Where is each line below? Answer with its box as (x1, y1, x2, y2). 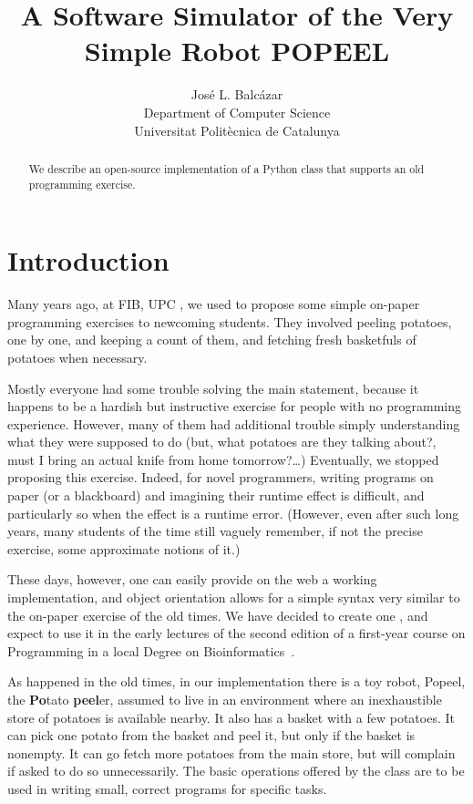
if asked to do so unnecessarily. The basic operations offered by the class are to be (7, 761, 465, 780)
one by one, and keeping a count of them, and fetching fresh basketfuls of (7, 330, 416, 349)
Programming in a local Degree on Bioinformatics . (7, 641, 295, 660)
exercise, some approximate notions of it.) (7, 539, 241, 558)
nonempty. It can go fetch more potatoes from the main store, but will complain (7, 743, 456, 762)
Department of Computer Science (143, 102, 331, 121)
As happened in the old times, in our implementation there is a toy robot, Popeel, (7, 672, 466, 691)
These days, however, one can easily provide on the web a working (7, 570, 377, 589)
